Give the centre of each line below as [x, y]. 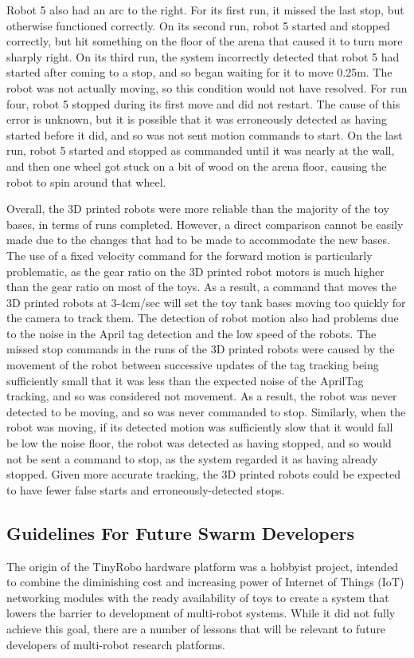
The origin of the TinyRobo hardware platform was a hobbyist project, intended [203, 566]
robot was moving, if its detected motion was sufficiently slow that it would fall [200, 427]
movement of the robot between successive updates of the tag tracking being [193, 365]
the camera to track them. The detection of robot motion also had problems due [203, 318]
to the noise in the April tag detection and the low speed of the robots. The [191, 333]
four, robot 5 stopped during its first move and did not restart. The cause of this [203, 103]
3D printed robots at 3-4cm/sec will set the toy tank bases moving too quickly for [206, 302]
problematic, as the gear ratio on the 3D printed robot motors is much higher [195, 271]
